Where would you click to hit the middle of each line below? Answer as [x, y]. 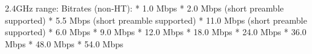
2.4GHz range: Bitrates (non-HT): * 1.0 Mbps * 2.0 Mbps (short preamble [144, 8]
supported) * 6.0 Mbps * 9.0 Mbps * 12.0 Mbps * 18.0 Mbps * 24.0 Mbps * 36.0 [156, 32]
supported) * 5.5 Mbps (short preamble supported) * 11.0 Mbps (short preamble [156, 20]
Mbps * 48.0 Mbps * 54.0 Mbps [64, 43]
